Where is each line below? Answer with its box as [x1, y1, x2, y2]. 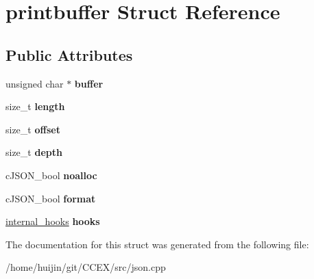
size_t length [5, 99, 65, 114]
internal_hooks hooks [5, 214, 100, 228]
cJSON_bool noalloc [5, 168, 97, 182]
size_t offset [5, 122, 60, 136]
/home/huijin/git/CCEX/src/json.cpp [5, 260, 166, 274]
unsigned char [5, 76, 64, 90]
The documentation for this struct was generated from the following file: [5, 237, 309, 251]
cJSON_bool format [5, 191, 96, 205]
